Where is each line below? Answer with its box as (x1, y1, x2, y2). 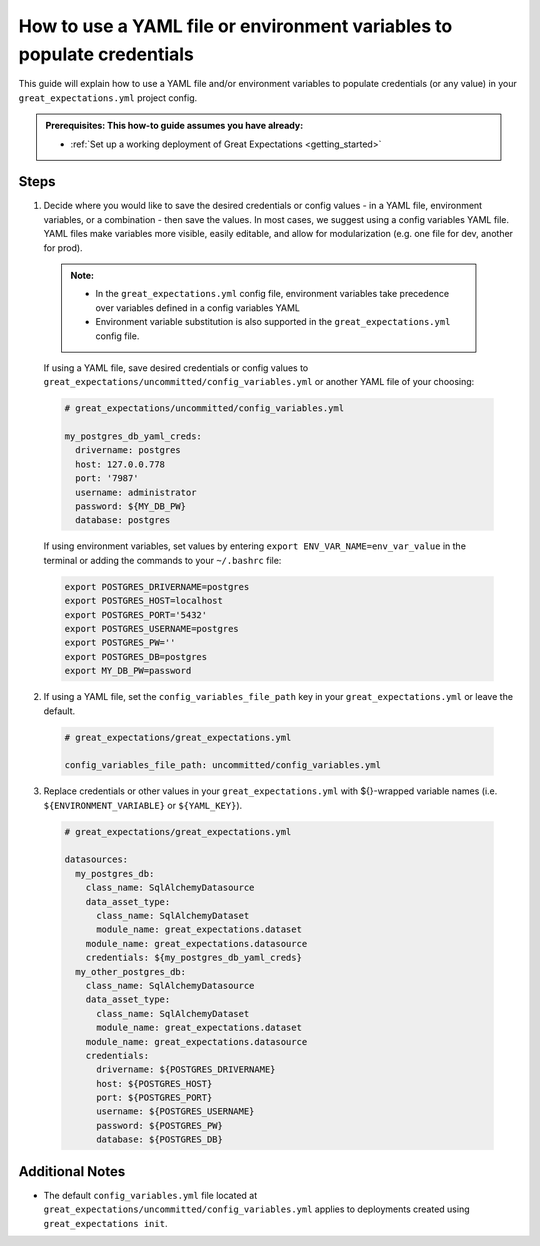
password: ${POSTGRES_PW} (96, 1120, 224, 1131)
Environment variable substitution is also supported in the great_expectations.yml (95, 316, 451, 328)
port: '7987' (75, 473, 139, 484)
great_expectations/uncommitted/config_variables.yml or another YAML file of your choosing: (43, 376, 475, 388)
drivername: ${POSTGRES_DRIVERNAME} (96, 1064, 276, 1075)
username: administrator (75, 486, 197, 498)
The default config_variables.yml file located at (43, 1189, 258, 1201)
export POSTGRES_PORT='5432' (64, 609, 208, 620)
